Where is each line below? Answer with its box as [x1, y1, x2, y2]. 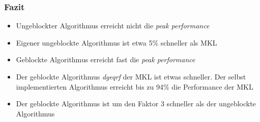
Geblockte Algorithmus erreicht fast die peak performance [16, 54, 195, 65]
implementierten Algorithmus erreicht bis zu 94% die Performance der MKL [16, 81, 253, 92]
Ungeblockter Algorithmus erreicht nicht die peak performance [16, 20, 210, 31]
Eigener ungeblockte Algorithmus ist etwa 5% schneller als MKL [16, 37, 217, 48]
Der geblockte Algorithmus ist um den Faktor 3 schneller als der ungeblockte [16, 98, 256, 109]
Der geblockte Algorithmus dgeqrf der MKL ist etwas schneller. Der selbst [16, 71, 246, 82]
